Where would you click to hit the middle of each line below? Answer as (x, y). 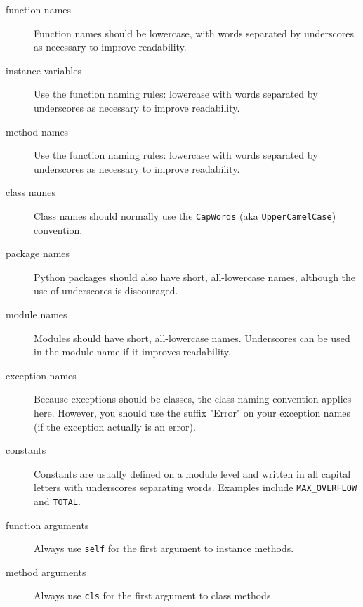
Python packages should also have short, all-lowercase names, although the (195, 276)
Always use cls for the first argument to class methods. (154, 595)
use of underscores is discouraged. (106, 291)
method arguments (46, 572)
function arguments (47, 524)
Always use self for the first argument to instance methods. (164, 548)
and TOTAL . (57, 501)
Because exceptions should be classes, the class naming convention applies (193, 399)
